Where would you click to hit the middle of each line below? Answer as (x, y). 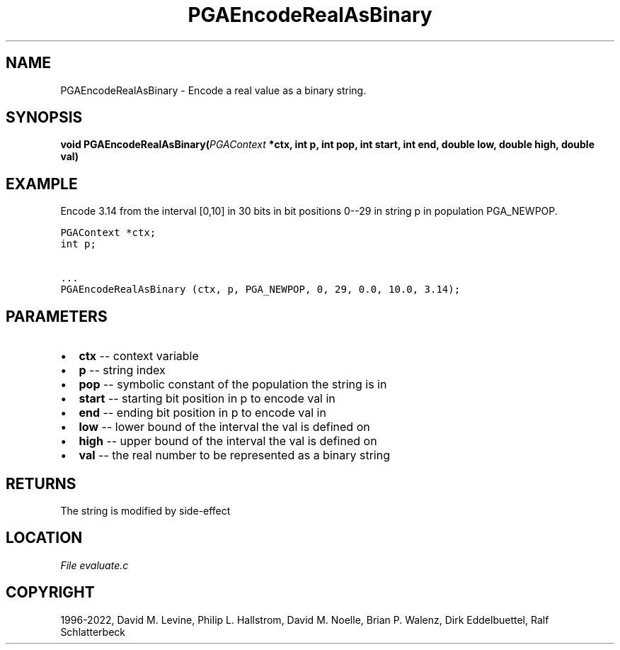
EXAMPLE (42, 184)
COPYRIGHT (50, 593)
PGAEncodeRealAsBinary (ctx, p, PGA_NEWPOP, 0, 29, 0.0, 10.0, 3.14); (260, 290)
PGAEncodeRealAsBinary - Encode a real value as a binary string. (213, 90)
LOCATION (44, 538)
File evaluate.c (94, 565)
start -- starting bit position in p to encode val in (207, 399)
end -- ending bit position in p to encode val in (202, 413)
